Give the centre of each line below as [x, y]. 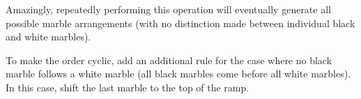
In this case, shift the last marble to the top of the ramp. [128, 87]
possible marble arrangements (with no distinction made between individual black [180, 23]
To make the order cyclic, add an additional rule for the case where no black [169, 60]
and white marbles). [48, 37]
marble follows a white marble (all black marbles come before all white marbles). [178, 74]
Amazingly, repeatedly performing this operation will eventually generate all [168, 9]
